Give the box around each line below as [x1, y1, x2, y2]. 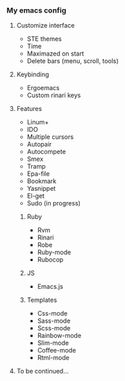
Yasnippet [26, 185, 56, 193]
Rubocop [37, 255, 64, 264]
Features [16, 105, 42, 113]
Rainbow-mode [37, 332, 81, 340]
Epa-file [26, 169, 50, 178]
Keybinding [16, 70, 49, 78]
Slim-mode [37, 339, 69, 347]
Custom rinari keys [26, 91, 81, 99]
